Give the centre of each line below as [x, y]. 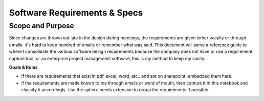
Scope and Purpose [42, 26]
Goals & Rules [23, 67]
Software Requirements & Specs [76, 13]
